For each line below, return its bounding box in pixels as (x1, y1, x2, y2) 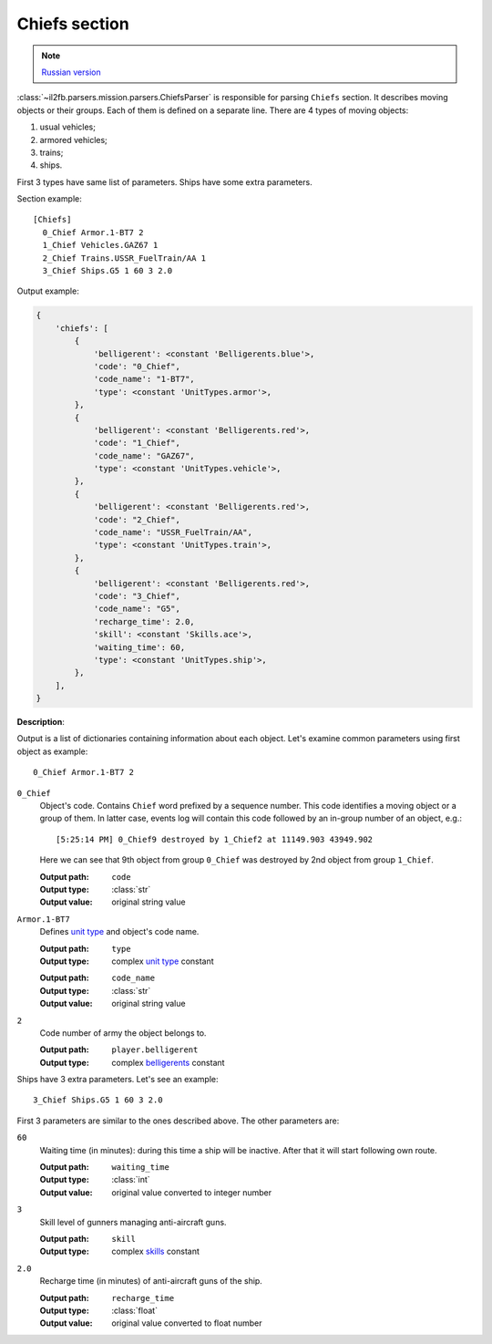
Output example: (16, 285, 79, 296)
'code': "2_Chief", (93, 514, 181, 524)
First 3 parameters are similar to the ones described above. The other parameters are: (16, 1115, 340, 1126)
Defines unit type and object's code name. (39, 926, 200, 937)
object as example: (16, 746, 88, 757)
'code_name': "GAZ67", (93, 450, 195, 460)
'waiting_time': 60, (93, 642, 186, 652)
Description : (16, 717, 66, 728)
